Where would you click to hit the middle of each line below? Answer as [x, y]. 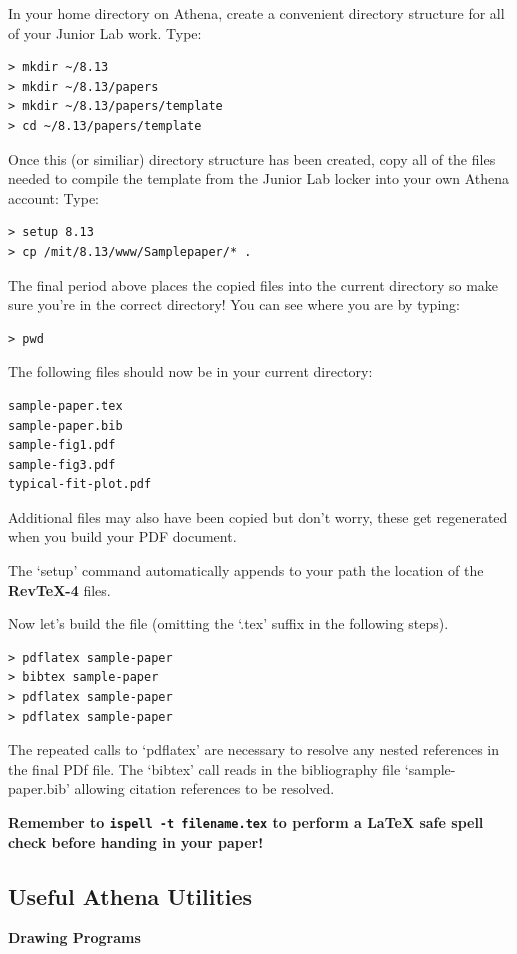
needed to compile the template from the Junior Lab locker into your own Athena [259, 178]
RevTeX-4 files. [59, 589]
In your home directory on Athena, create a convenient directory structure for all [256, 13]
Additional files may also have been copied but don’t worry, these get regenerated [258, 516]
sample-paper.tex [65, 405]
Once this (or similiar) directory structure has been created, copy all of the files [252, 158]
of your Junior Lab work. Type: [105, 32]
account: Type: [53, 197]
